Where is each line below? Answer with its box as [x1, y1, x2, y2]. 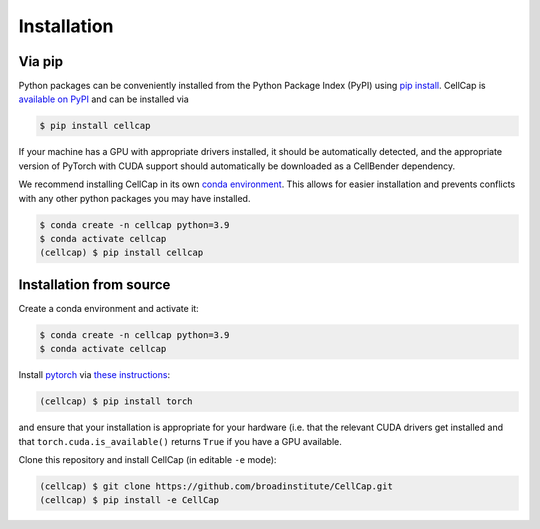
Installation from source [18, 276, 171, 293]
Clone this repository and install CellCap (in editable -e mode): [18, 453, 277, 465]
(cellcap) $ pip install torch [39, 396, 194, 407]
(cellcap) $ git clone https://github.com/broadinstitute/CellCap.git [39, 480, 394, 492]
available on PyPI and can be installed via [18, 93, 189, 105]
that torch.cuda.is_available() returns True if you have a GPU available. [18, 435, 342, 447]
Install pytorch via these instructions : [18, 369, 170, 381]
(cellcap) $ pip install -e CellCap [39, 495, 220, 506]
